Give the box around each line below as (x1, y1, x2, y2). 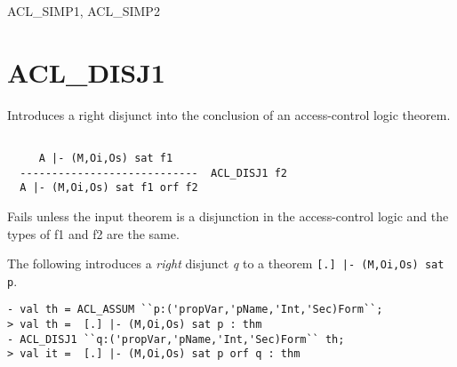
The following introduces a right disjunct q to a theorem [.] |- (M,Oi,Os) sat (7, 254, 445, 273)
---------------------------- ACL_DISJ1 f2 (20, 166, 287, 180)
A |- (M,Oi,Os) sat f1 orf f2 (20, 181, 198, 195)
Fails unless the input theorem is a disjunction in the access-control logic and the (7, 206, 449, 225)
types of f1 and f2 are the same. (7, 224, 180, 243)
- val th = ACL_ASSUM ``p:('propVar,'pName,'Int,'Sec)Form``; (7, 303, 383, 316)
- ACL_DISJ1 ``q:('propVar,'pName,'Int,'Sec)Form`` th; (7, 332, 345, 346)
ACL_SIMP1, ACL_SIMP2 (7, 2, 160, 20)
